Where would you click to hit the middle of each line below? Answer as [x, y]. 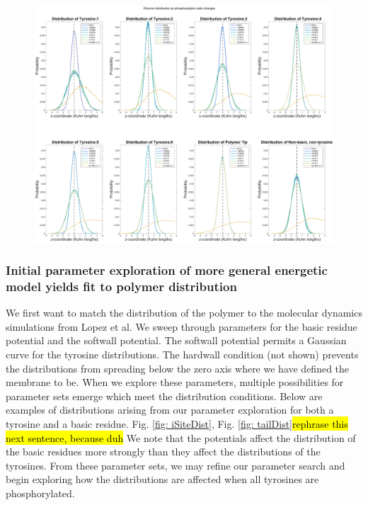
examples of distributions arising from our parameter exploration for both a [170, 410]
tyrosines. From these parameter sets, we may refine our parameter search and [176, 465]
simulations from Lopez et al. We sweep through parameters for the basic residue [182, 326]
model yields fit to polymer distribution [121, 286]
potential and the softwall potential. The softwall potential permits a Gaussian [176, 340]
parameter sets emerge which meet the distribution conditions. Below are [164, 396]
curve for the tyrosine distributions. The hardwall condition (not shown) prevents [182, 354]
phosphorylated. [40, 493]
